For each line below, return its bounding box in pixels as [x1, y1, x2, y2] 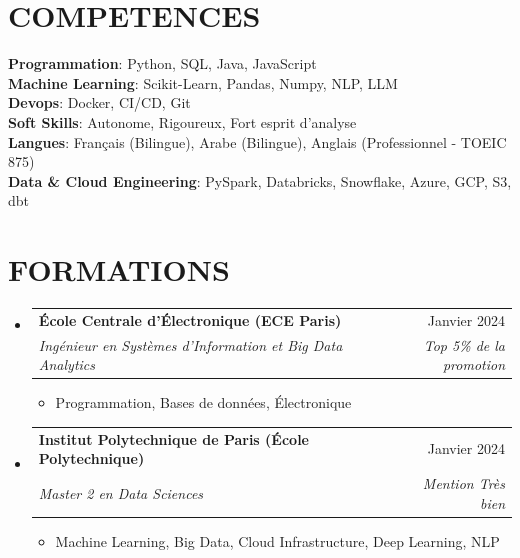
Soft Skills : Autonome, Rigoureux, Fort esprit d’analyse [8, 111, 357, 132]
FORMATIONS [8, 249, 230, 290]
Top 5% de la [423, 334, 505, 355]
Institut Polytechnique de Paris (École [38, 428, 309, 449]
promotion [442, 354, 505, 375]
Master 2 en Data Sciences [38, 482, 204, 503]
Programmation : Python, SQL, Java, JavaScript [8, 53, 317, 74]
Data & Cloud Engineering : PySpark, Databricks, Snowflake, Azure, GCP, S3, [8, 170, 512, 191]
